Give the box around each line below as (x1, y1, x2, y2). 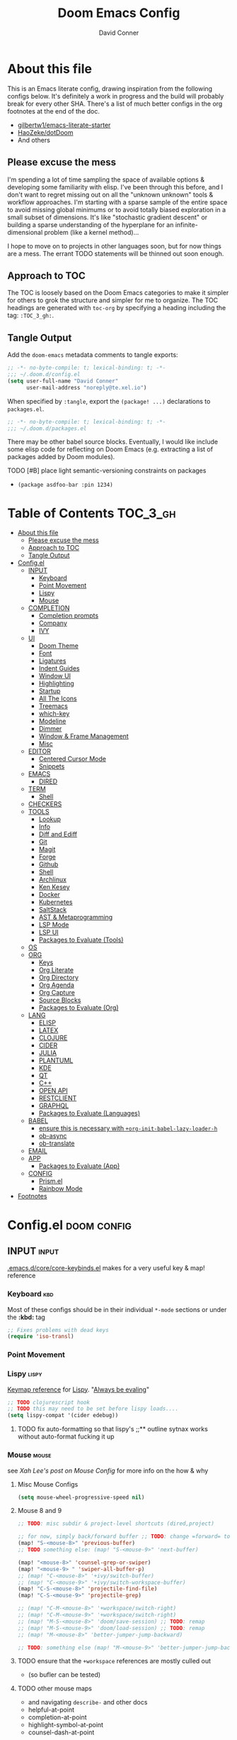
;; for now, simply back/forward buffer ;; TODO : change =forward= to (17, 1533, 231, 1541)
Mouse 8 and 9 (17, 1507, 62, 1515)
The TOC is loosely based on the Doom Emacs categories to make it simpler (7, 289, 229, 297)
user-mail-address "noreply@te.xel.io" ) (25, 384, 147, 391)
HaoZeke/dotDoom (17, 128, 74, 136)
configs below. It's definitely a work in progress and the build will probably (7, 92, 224, 100)
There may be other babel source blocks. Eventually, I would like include (7, 438, 218, 446)
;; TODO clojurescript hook (7, 1399, 91, 1406)
